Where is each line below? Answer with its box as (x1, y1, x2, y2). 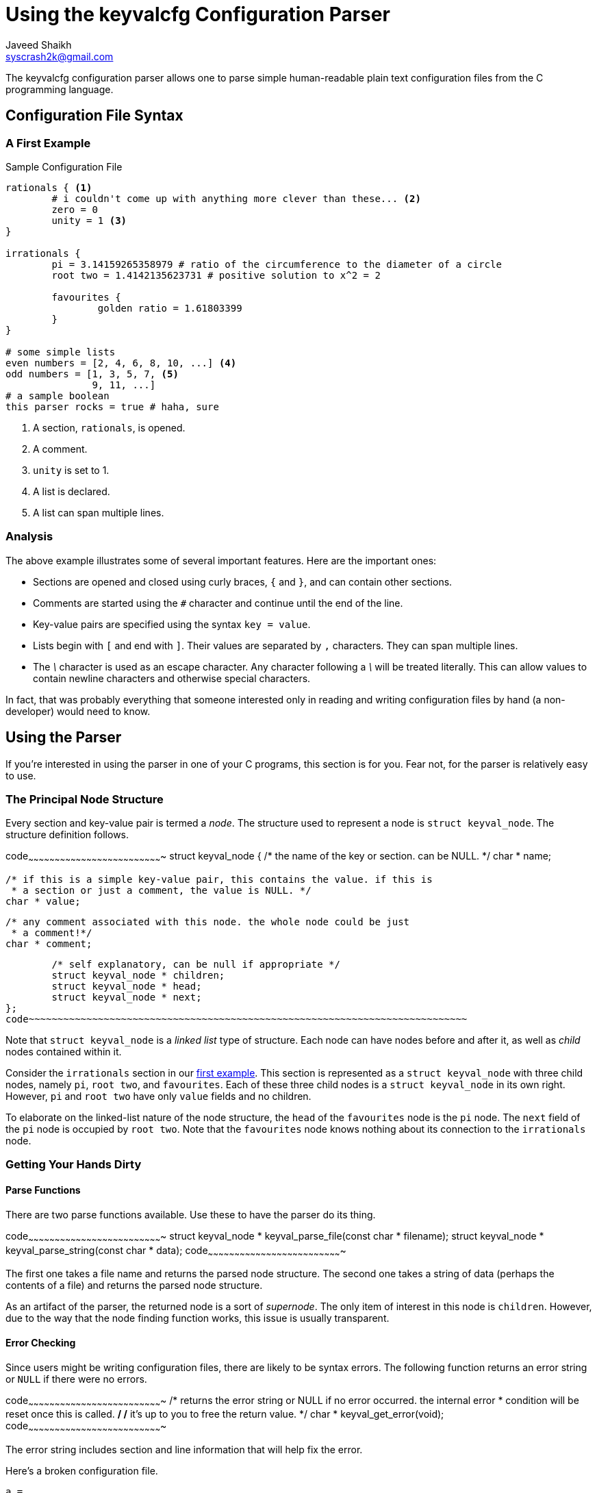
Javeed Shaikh (5, 38, 72, 51)
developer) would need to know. (5, 705, 151, 717)
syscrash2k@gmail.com (5, 50, 114, 62)
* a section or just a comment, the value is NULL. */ (11, 885, 312, 896)
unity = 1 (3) (51, 214, 127, 226)
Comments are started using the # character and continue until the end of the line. (33, 597, 403, 609)
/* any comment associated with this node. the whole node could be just (5, 916, 410, 928)
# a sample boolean (5, 390, 110, 401)
